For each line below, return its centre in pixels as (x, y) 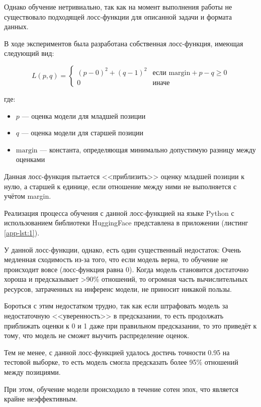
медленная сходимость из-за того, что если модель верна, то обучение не (116, 259)
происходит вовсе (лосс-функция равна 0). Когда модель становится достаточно (126, 269)
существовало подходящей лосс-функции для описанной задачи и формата (118, 16)
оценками (30, 159)
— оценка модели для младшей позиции (84, 115)
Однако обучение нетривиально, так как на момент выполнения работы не (118, 7)
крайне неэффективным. (41, 399)
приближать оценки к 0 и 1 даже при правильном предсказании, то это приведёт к (130, 325)
